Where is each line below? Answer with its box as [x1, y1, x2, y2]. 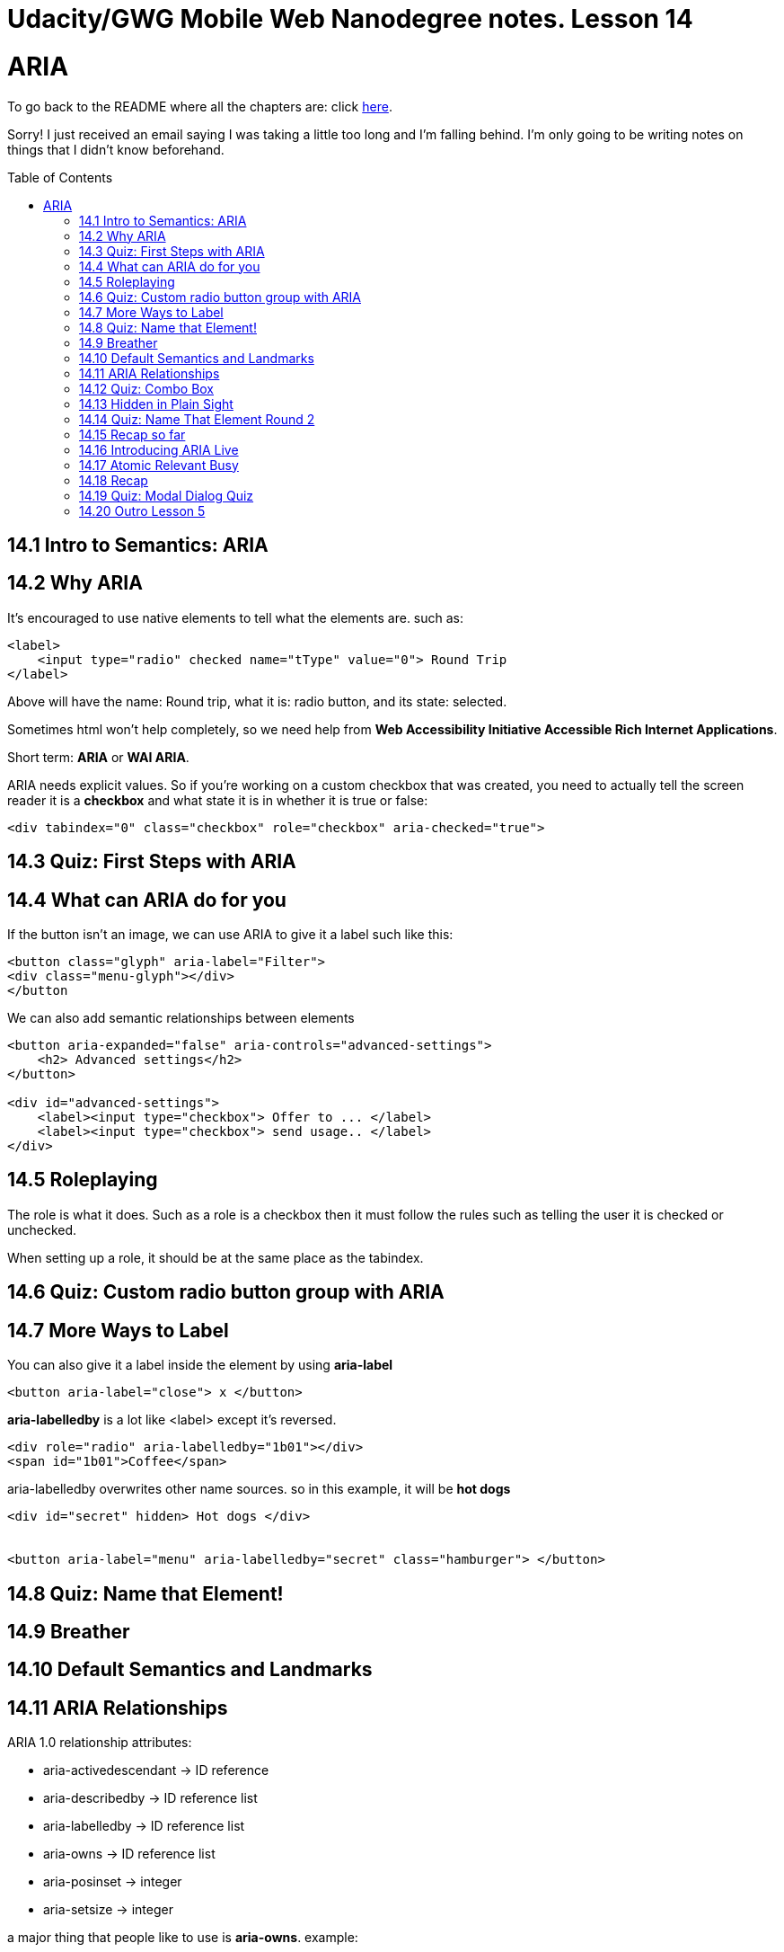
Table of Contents [7, 169, 113, 185]
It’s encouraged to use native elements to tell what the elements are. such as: [7, 609, 464, 626]
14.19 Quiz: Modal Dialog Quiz [79, 487, 254, 503]
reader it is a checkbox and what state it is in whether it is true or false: [7, 792, 428, 808]
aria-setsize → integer [43, 1902, 173, 1918]
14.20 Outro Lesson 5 [79, 502, 206, 519]
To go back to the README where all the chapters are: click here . [7, 98, 392, 114]
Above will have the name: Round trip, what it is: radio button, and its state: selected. [7, 693, 507, 709]
